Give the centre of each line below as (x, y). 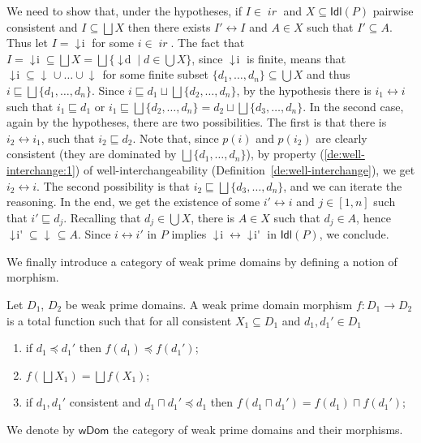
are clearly (342, 138)
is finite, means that (296, 58)
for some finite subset (156, 74)
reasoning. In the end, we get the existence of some (133, 202)
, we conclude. (354, 234)
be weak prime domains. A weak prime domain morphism (209, 304)
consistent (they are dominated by (92, 154)
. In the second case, (353, 106)
